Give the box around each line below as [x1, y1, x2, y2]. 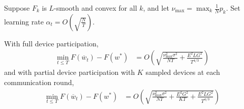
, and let [143, 3, 169, 13]
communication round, [4, 77, 74, 88]
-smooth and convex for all [54, 3, 137, 13]
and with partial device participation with [4, 67, 135, 77]
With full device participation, [4, 38, 99, 48]
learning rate [4, 16, 44, 26]
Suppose [4, 3, 30, 13]
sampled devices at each [145, 67, 220, 77]
